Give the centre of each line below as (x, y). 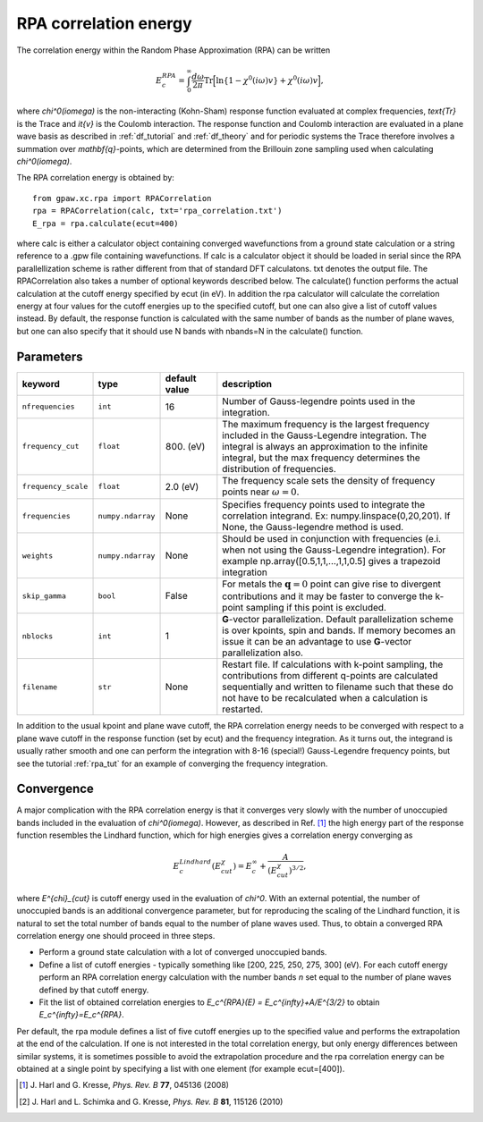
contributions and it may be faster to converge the (327, 596)
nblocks (38, 636)
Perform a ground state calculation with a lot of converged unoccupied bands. (183, 952)
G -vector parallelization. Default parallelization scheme (338, 620)
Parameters (50, 356)
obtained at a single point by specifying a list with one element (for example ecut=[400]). (181, 1068)
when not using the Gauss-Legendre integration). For (334, 550)
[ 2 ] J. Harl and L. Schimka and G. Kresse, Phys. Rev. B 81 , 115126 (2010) (151, 1101)
